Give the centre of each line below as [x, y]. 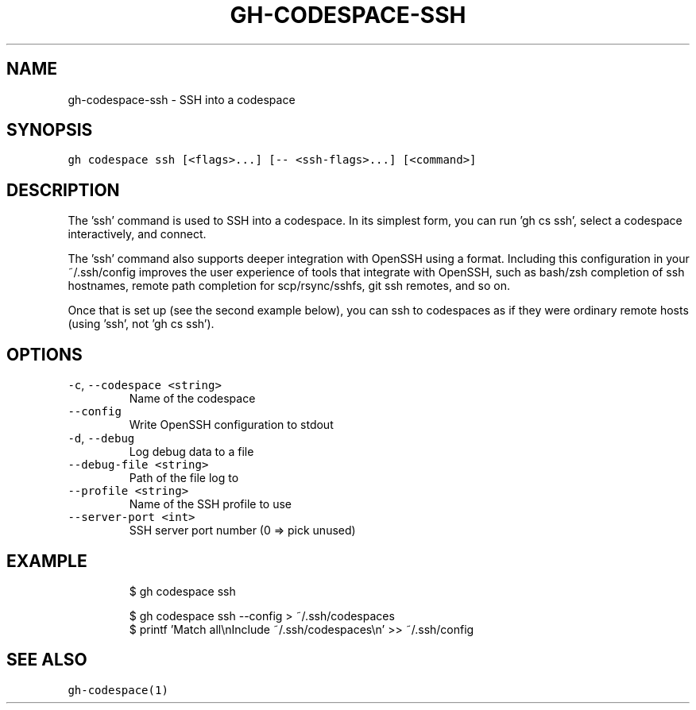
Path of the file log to [184, 478]
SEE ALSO [47, 660]
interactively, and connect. [137, 234]
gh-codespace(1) [118, 690]
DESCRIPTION [63, 190]
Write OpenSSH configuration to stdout [231, 425]
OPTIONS [44, 354]
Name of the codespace [192, 399]
